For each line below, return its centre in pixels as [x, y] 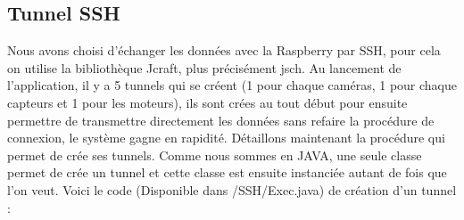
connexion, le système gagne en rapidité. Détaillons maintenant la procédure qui [226, 138]
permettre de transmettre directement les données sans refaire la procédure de [221, 120]
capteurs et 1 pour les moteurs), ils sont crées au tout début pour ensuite [207, 102]
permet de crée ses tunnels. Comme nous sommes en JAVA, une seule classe [215, 155]
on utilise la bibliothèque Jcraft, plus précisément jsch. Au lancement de [204, 67]
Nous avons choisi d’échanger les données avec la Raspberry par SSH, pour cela [224, 50]
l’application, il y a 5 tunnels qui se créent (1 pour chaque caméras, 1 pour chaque [232, 85]
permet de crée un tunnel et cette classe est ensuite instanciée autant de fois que [227, 172]
